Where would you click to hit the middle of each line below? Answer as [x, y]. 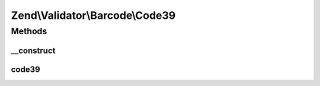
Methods [29, 31]
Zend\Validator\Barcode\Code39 [93, 15]
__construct [33, 50]
